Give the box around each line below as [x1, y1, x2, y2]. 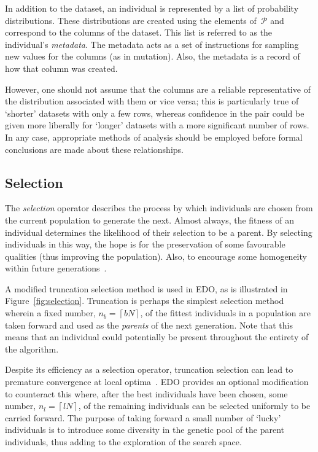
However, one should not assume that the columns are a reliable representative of [5, 82, 311, 95]
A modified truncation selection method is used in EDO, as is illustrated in [5, 282, 288, 295]
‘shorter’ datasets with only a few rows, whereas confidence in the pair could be [5, 106, 304, 119]
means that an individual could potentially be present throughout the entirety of [5, 330, 309, 343]
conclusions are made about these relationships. [5, 142, 184, 155]
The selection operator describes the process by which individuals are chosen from [5, 201, 313, 214]
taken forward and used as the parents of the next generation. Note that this [5, 318, 293, 331]
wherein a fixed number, [5, 306, 96, 319]
